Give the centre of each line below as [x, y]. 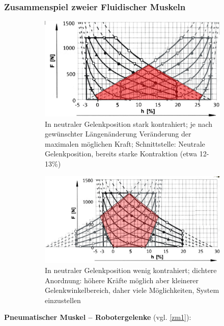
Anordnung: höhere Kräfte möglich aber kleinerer [122, 280]
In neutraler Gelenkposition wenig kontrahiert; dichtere [131, 270]
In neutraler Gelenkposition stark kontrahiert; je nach [129, 124]
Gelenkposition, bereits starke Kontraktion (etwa [121, 154]
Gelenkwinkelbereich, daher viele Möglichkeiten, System [132, 290]
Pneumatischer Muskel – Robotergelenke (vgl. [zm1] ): [98, 317]
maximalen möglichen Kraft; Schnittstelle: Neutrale [125, 143]
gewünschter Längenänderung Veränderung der [118, 134]
